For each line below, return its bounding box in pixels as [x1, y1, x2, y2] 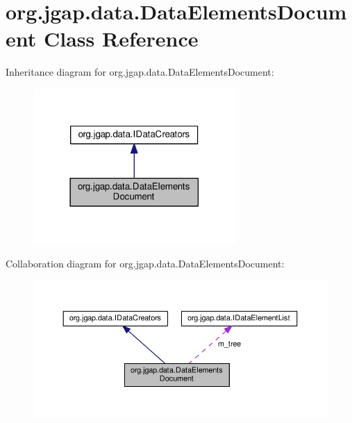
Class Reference [43, 24, 199, 53]
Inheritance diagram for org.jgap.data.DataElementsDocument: [6, 65, 274, 79]
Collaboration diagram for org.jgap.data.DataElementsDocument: [6, 256, 285, 271]
